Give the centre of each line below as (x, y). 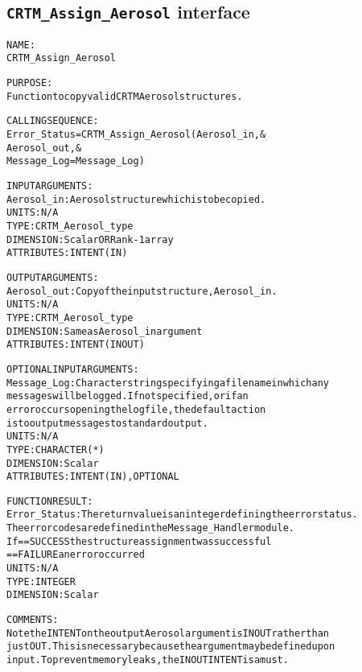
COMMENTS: (33, 620)
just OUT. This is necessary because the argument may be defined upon (171, 647)
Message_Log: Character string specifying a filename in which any (168, 383)
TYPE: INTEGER (41, 581)
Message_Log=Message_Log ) (76, 161)
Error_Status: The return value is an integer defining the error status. (182, 515)
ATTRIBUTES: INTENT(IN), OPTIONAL (93, 477)
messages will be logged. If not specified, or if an (128, 396)
